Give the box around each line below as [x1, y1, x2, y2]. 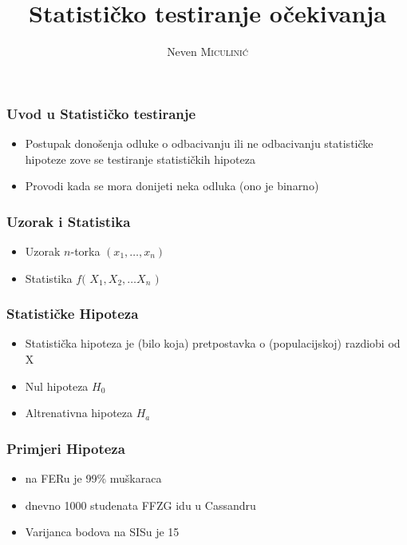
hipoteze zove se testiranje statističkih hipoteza [25, 150, 255, 167]
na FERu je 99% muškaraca [25, 470, 162, 487]
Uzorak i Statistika [6, 211, 131, 231]
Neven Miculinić [167, 43, 248, 60]
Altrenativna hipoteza [25, 404, 133, 421]
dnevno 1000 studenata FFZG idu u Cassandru [25, 496, 256, 513]
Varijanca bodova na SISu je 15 [25, 523, 180, 540]
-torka [70, 243, 101, 260]
